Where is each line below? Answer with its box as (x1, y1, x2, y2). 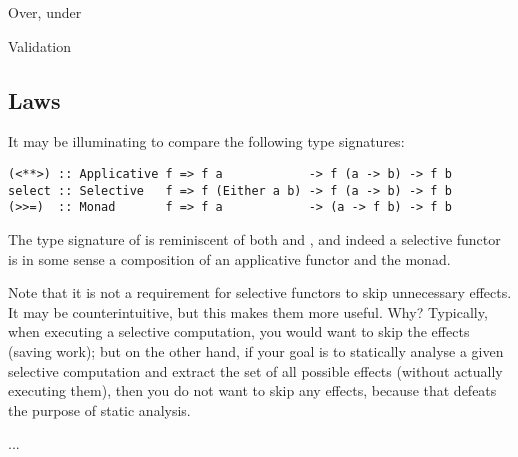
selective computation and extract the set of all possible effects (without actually (8, 360, 503, 381)
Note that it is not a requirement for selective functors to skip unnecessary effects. (8, 282, 512, 303)
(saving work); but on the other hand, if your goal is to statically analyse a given (8, 340, 504, 361)
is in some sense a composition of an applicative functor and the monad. (8, 248, 451, 269)
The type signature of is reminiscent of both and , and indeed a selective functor (8, 228, 501, 249)
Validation (8, 35, 72, 56)
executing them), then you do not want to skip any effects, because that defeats (8, 380, 497, 401)
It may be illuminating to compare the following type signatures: (8, 131, 405, 152)
